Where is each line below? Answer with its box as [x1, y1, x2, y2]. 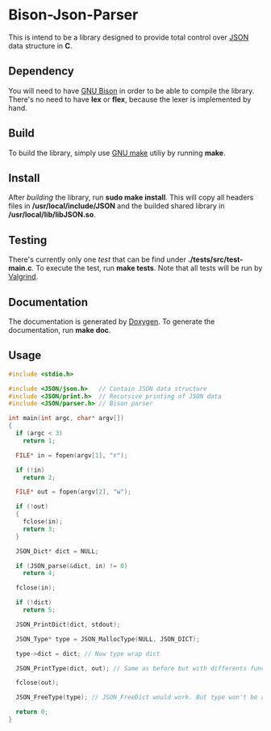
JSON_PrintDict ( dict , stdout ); [15, 620, 121, 628]
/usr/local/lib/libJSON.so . [8, 210, 97, 220]
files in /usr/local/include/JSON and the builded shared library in [8, 201, 225, 211]
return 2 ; [23, 473, 56, 481]
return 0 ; [15, 708, 48, 716]
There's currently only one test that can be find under [8, 254, 187, 264]
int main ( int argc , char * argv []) [8, 414, 125, 422]
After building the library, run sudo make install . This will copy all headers [8, 192, 254, 203]
